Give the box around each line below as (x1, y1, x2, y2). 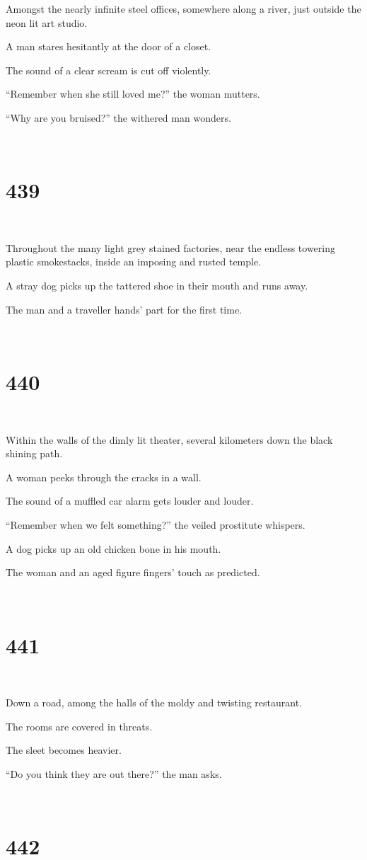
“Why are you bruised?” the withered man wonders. (6, 110, 231, 125)
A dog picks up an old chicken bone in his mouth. (6, 541, 221, 556)
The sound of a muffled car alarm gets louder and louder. (6, 493, 254, 508)
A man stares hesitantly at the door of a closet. (6, 39, 211, 54)
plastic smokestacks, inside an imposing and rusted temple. (6, 254, 262, 269)
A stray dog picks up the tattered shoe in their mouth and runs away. (6, 278, 308, 293)
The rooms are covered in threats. (6, 718, 153, 733)
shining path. (6, 446, 63, 461)
